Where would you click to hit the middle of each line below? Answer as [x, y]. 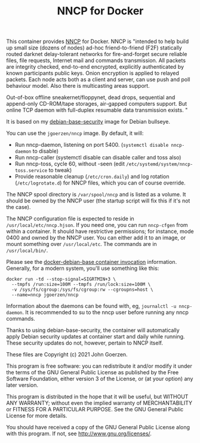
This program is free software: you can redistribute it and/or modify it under [99, 366]
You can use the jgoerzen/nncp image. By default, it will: [75, 133]
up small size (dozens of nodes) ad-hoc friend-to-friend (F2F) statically [94, 48]
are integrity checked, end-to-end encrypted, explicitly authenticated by [95, 67]
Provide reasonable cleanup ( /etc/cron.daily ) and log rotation [92, 177]
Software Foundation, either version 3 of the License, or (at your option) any [100, 379]
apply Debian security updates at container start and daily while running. [96, 337]
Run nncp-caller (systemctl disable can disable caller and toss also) [98, 158]
